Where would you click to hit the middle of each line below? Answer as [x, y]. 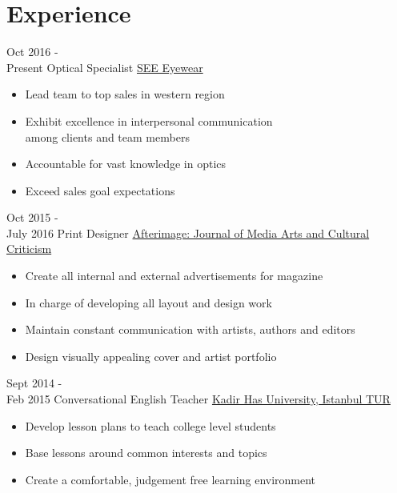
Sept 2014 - [34, 383]
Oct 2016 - [32, 52]
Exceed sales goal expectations [100, 190]
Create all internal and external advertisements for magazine [174, 276]
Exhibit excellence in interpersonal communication [149, 120]
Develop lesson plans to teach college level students [150, 425]
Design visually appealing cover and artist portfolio [151, 356]
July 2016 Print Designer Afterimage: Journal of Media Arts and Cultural [188, 232]
